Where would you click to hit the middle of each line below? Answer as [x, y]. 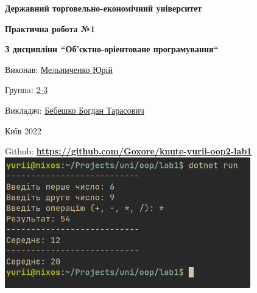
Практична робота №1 [50, 28]
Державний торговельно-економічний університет [104, 8]
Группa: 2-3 [26, 90]
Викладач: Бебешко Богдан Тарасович [75, 110]
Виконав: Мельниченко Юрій [59, 69]
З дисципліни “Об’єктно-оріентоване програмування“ [112, 49]
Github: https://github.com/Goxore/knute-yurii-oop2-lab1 [128, 151]
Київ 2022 [23, 130]
